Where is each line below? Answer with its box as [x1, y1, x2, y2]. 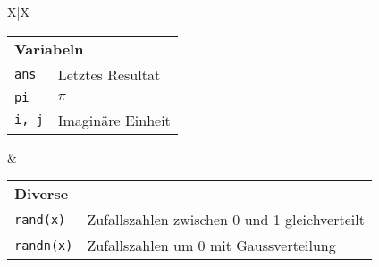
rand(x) [14, 212, 66, 227]
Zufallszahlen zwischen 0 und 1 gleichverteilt [87, 209, 365, 230]
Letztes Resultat [57, 63, 161, 85]
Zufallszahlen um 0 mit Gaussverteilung [87, 235, 336, 256]
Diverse [14, 183, 69, 204]
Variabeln [14, 38, 84, 59]
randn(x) [14, 238, 73, 253]
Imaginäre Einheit [57, 109, 171, 130]
